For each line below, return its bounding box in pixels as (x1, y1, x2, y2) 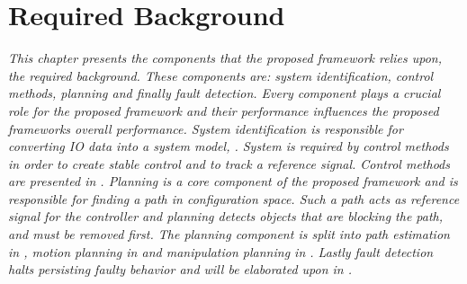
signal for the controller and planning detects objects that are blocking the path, (8, 207, 444, 226)
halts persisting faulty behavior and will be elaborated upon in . (8, 260, 353, 279)
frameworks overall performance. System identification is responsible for (8, 119, 403, 138)
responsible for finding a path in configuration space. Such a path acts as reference (8, 189, 460, 208)
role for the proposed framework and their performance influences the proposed (8, 101, 439, 120)
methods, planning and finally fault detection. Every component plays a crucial (8, 84, 441, 102)
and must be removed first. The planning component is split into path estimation (8, 225, 450, 244)
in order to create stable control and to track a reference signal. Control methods (8, 154, 450, 173)
